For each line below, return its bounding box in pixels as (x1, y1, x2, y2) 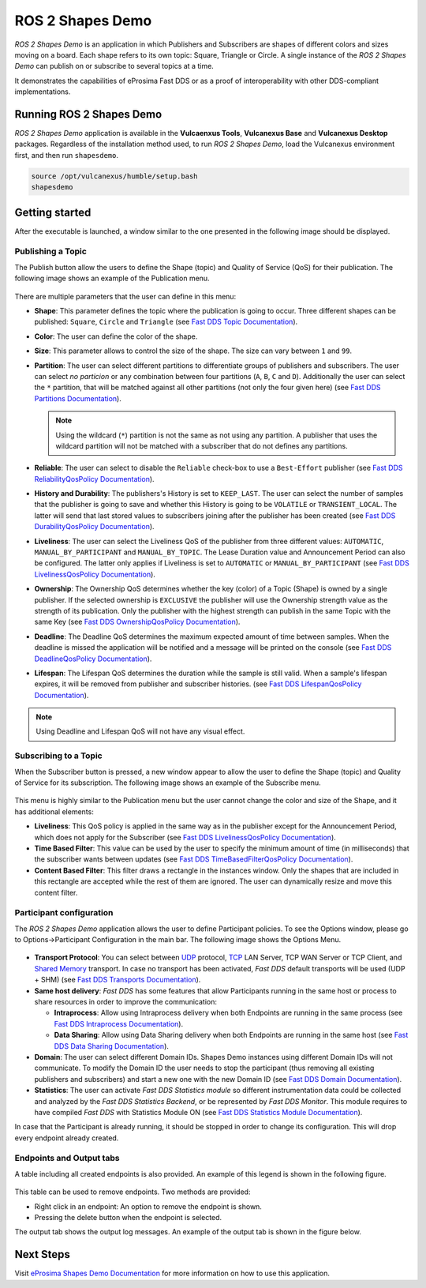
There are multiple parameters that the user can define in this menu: (14, 291, 237, 301)
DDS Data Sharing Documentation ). (54, 1041, 170, 1050)
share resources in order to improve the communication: (34, 997, 217, 1007)
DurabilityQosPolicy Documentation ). (34, 522, 155, 531)
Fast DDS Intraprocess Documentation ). (54, 1019, 184, 1028)
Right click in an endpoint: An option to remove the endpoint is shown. (34, 1201, 262, 1211)
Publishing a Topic (14, 246, 87, 257)
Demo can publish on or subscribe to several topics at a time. (14, 62, 215, 71)
